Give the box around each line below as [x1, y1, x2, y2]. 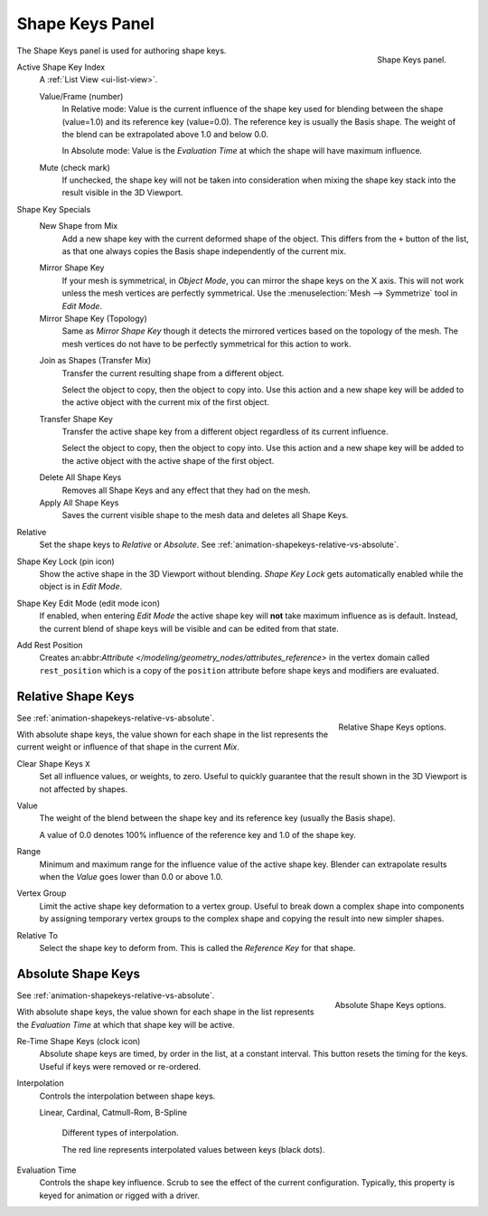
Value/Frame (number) [39, 90, 124, 101]
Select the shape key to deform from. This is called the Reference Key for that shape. [39, 942, 356, 953]
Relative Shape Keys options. [338, 721, 446, 732]
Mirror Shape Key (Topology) [39, 313, 148, 324]
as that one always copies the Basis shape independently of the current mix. [61, 246, 347, 257]
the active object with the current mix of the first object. [61, 397, 270, 408]
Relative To [16, 929, 59, 940]
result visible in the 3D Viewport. [61, 187, 183, 198]
